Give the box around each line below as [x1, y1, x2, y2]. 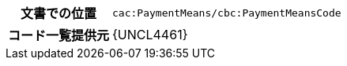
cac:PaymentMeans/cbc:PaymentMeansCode [112, 6, 341, 19]
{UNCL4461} [112, 27, 188, 42]
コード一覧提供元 [8, 27, 110, 43]
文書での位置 [21, 5, 97, 21]
